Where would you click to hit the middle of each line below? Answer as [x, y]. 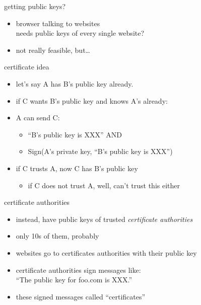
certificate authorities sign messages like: [78, 270]
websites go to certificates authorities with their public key [106, 252]
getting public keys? [35, 6]
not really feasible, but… [53, 50]
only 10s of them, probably [57, 236]
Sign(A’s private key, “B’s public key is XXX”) [100, 151]
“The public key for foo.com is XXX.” [74, 280]
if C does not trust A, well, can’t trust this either [104, 185]
